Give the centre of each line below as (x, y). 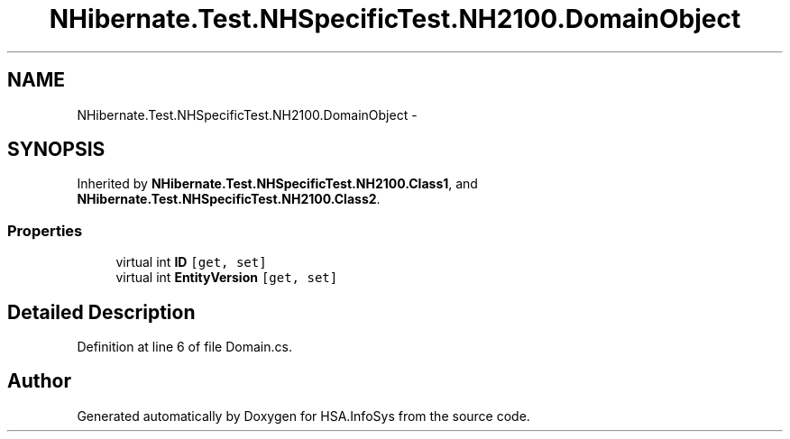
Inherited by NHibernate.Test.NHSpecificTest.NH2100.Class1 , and (277, 184)
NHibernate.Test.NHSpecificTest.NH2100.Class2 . (229, 199)
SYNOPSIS (56, 150)
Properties (45, 230)
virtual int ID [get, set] (191, 262)
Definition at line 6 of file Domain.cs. (184, 347)
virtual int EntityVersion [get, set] (227, 278)
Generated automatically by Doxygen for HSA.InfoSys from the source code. (303, 416)
